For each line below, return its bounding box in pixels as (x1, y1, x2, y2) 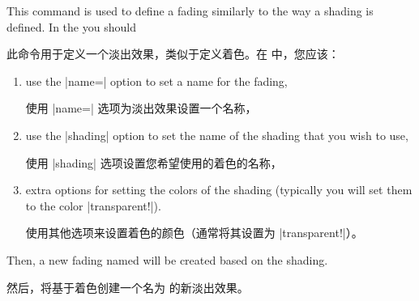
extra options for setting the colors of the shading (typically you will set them (25, 181, 413, 198)
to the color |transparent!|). (25, 197, 161, 214)
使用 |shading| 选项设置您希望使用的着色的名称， (25, 154, 282, 171)
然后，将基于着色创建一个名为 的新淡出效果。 (6, 278, 249, 295)
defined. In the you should (6, 18, 136, 35)
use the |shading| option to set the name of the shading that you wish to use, (25, 126, 408, 143)
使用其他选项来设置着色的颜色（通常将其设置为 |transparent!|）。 (25, 224, 363, 241)
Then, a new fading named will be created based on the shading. (6, 251, 328, 268)
